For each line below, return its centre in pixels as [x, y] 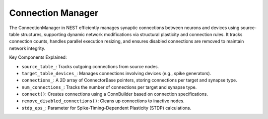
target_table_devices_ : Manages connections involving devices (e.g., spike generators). [116, 73]
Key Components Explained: [38, 57]
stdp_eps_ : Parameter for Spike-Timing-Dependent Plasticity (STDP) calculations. [106, 108]
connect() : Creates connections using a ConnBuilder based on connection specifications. [115, 94]
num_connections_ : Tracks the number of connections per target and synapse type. [109, 87]
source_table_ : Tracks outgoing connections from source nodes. [90, 66]
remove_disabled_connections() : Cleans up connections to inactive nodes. [103, 101]
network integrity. [27, 48]
